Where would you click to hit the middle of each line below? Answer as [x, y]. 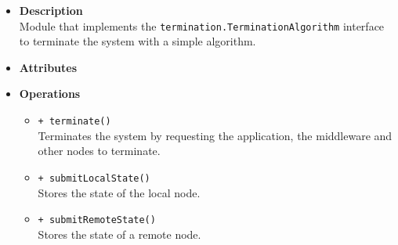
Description [51, 10]
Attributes [48, 67]
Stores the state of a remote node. [119, 234]
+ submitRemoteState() [97, 220]
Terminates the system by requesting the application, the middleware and [215, 135]
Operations [50, 94]
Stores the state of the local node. [119, 192]
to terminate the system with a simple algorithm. [137, 41]
